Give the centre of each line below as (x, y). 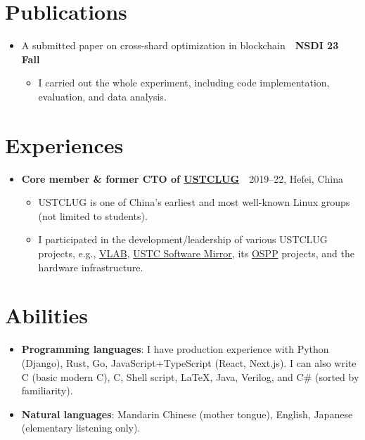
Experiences (64, 144)
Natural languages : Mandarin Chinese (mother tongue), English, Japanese (187, 414)
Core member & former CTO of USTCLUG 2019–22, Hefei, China (182, 178)
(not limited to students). (93, 215)
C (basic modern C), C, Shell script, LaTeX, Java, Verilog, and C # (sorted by (190, 376)
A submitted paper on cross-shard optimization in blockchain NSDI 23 (180, 45)
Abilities (46, 315)
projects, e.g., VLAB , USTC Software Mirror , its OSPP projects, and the (196, 253)
